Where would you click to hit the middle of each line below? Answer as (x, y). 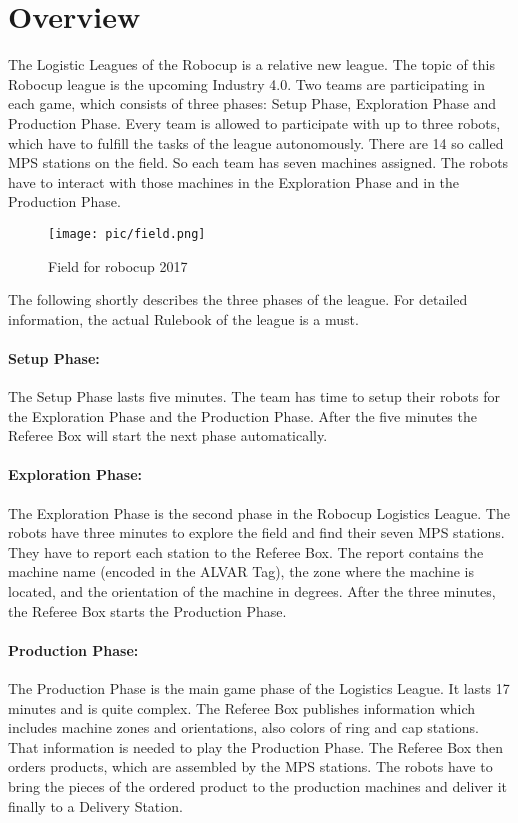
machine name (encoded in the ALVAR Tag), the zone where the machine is (241, 571)
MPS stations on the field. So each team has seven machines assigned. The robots (258, 162)
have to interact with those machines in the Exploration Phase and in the (234, 181)
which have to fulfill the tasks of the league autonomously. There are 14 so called (256, 142)
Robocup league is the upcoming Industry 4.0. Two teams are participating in (246, 83)
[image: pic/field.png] (127, 233)
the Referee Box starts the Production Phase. (147, 610)
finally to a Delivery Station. (95, 805)
